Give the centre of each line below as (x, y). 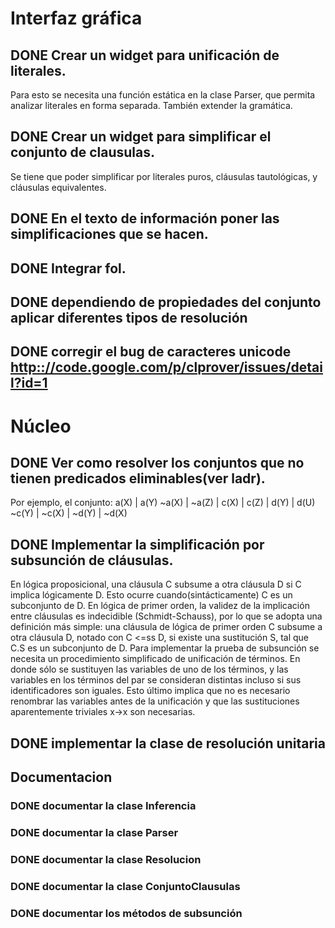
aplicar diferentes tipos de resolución (129, 317)
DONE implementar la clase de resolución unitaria (168, 743)
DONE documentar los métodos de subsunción (126, 913)
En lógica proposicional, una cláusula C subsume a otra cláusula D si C (156, 584)
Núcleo (41, 426)
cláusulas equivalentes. (58, 187)
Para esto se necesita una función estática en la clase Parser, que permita (163, 95)
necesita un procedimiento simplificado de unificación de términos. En (155, 659)
